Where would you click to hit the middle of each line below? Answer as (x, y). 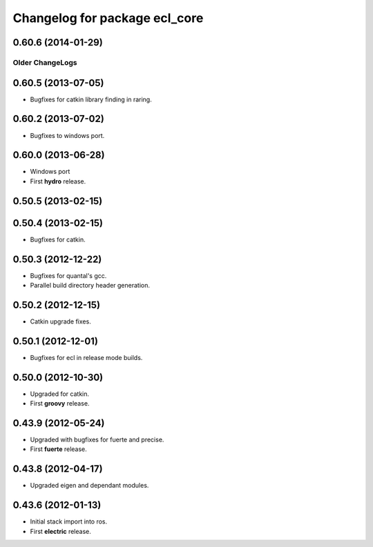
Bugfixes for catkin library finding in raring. (91, 99)
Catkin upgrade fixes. (60, 321)
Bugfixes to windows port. (67, 135)
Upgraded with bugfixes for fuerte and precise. (97, 440)
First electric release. (60, 531)
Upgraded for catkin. (60, 394)
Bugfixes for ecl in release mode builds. (86, 357)
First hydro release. (58, 181)
